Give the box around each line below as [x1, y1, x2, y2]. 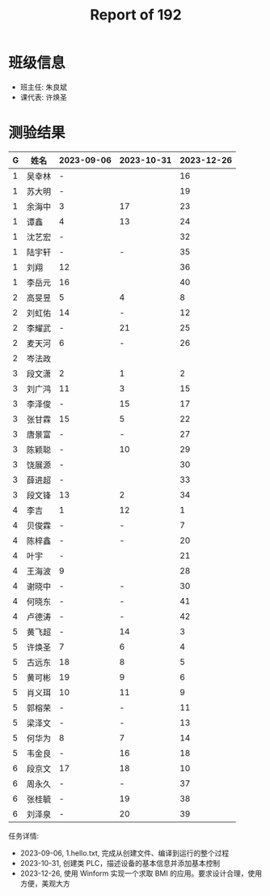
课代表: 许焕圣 [19, 92, 67, 102]
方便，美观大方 [19, 878, 70, 888]
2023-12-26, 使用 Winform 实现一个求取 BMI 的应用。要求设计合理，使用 [19, 868, 263, 878]
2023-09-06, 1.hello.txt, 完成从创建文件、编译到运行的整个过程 [19, 848, 230, 858]
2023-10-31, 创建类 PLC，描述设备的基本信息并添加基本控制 [19, 858, 221, 868]
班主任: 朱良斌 [19, 82, 67, 92]
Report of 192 [90, 6, 182, 24]
